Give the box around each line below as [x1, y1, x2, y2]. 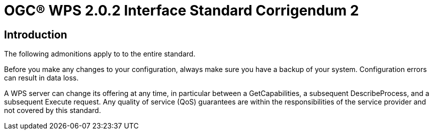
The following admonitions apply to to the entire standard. [4, 49, 196, 58]
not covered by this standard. [4, 106, 101, 115]
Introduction [4, 28, 67, 41]
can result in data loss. [4, 73, 79, 82]
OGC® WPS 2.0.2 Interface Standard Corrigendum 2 [4, 2, 359, 19]
